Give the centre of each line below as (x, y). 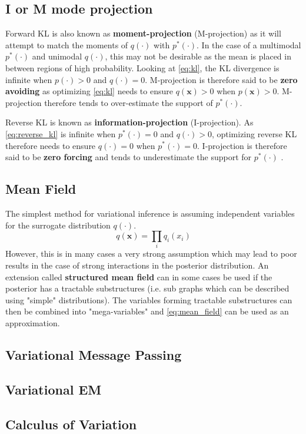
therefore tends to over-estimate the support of (129, 102)
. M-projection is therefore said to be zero (221, 79)
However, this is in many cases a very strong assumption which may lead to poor (151, 254)
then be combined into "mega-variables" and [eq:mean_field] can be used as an (147, 311)
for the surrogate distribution (58, 225)
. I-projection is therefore (242, 145)
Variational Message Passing (94, 355)
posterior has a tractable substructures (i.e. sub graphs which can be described (147, 288)
